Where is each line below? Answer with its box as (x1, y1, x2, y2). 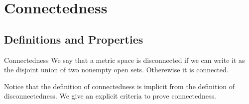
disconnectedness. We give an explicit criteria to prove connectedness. (4, 91, 216, 101)
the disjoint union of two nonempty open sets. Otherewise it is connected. (4, 64, 229, 75)
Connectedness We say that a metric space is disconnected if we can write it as (4, 54, 245, 65)
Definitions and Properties (4, 31, 143, 47)
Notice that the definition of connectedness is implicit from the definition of (4, 81, 235, 91)
